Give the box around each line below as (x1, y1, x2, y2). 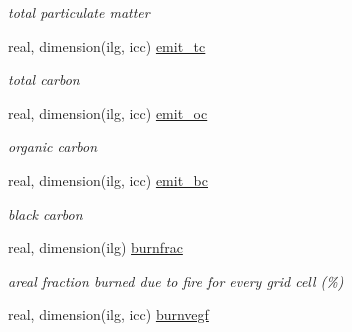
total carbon (8, 69, 80, 90)
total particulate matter (8, 2, 150, 22)
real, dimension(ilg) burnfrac (8, 237, 183, 258)
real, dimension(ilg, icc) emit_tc (8, 35, 206, 56)
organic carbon (8, 136, 98, 157)
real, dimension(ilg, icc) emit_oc (8, 102, 208, 123)
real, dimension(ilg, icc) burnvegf (8, 304, 209, 325)
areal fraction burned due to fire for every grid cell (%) (8, 270, 344, 291)
